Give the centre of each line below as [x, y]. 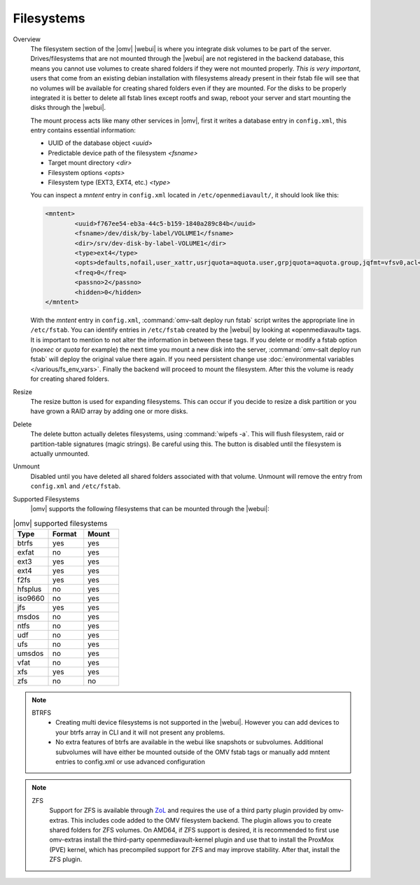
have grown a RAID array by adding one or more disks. [109, 411]
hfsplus [29, 589]
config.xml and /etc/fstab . [76, 486]
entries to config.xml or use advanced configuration [131, 762]
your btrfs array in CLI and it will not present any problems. [140, 732]
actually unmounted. [60, 453]
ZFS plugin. [66, 859]
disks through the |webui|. [68, 108]
